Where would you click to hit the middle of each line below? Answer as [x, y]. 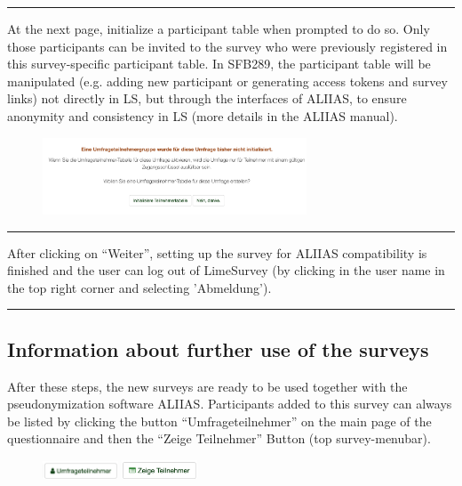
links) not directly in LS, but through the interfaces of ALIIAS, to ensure [207, 98]
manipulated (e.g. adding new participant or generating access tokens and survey [227, 81]
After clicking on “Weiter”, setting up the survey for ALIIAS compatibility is [217, 252]
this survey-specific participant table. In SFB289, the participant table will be [219, 64]
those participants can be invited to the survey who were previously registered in [227, 46]
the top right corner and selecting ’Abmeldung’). [139, 287]
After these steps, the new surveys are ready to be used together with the [207, 386]
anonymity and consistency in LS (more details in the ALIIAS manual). [203, 115]
